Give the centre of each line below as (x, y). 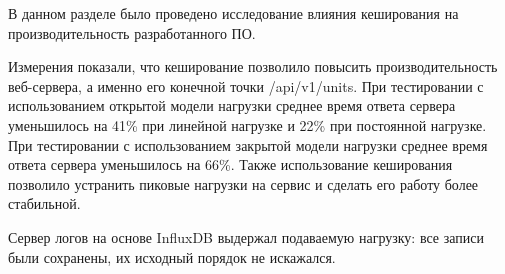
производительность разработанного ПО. (132, 32)
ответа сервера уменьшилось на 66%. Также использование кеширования (230, 164)
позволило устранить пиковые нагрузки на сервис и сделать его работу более (243, 183)
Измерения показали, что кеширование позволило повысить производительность (253, 66)
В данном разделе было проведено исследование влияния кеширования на (233, 13)
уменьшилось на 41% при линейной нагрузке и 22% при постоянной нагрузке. (247, 124)
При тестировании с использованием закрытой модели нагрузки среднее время (248, 144)
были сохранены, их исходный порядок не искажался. (172, 256)
